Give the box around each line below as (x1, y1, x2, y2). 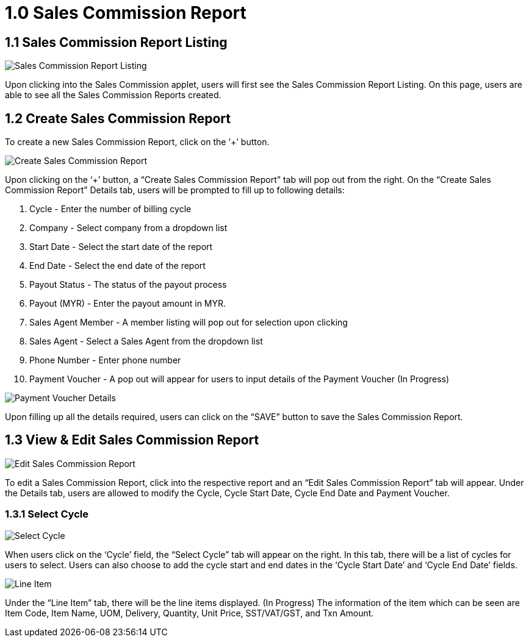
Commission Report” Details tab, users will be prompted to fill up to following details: (5, 185, 345, 196)
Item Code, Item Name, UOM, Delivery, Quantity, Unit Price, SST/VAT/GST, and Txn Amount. (5, 607, 374, 618)
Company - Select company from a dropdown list (29, 223, 228, 234)
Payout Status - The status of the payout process (29, 279, 227, 290)
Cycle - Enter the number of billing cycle (29, 204, 192, 215)
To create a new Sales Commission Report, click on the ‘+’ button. (5, 137, 270, 148)
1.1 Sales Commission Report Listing (5, 34, 228, 50)
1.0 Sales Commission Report (5, 2, 247, 23)
